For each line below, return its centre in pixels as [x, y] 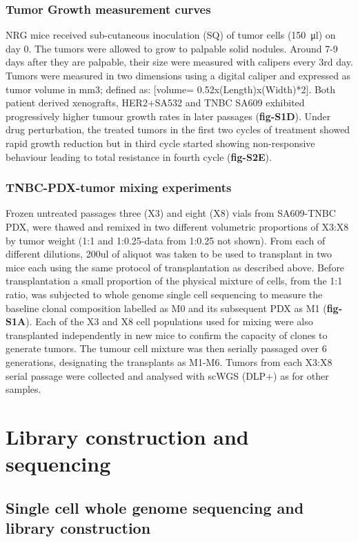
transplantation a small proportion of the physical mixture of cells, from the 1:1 [174, 281]
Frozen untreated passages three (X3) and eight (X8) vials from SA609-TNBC [171, 213]
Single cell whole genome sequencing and [155, 507]
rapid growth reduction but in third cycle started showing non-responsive [160, 143]
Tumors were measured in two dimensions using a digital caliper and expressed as [178, 75]
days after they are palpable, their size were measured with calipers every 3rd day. [179, 62]
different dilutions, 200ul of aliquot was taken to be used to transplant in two [169, 254]
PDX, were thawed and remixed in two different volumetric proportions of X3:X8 [177, 226]
